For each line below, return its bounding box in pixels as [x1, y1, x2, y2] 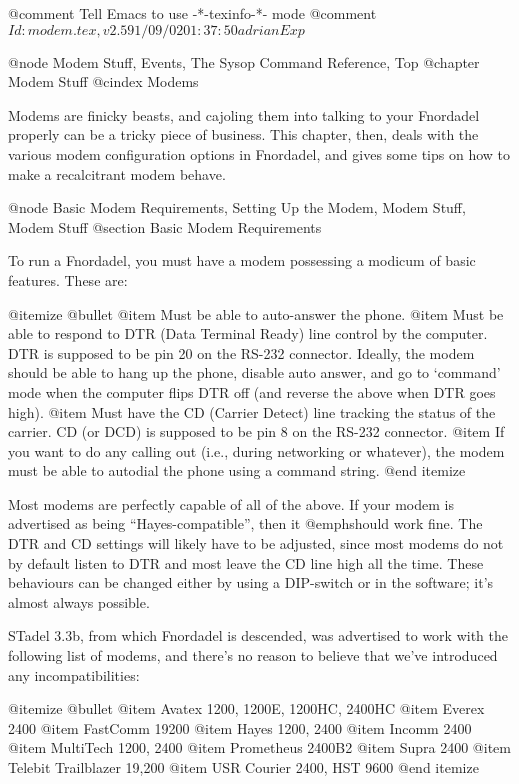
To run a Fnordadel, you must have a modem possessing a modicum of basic [8, 250, 476, 271]
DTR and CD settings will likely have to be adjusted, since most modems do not [8, 533, 504, 554]
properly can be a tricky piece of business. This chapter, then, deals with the [8, 124, 479, 145]
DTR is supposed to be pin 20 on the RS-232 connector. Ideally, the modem [8, 342, 475, 363]
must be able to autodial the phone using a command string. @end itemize [8, 460, 466, 481]
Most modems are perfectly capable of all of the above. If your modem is [8, 493, 454, 514]
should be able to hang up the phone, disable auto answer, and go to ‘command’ [8, 362, 501, 383]
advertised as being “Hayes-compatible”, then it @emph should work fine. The [8, 513, 483, 534]
